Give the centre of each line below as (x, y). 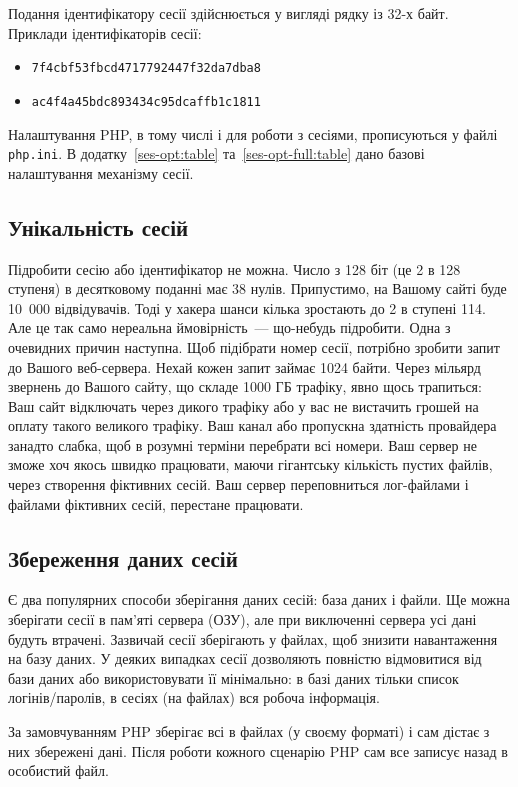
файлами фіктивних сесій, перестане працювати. (156, 503)
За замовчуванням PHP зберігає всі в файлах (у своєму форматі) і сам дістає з (249, 731)
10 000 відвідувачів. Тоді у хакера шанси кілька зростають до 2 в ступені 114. (247, 307)
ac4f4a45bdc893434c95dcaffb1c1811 (146, 101)
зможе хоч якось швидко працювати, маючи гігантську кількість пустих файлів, (250, 464)
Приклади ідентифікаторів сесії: (105, 32)
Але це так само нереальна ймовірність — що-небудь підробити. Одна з (229, 327)
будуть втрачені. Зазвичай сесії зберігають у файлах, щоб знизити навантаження (253, 638)
